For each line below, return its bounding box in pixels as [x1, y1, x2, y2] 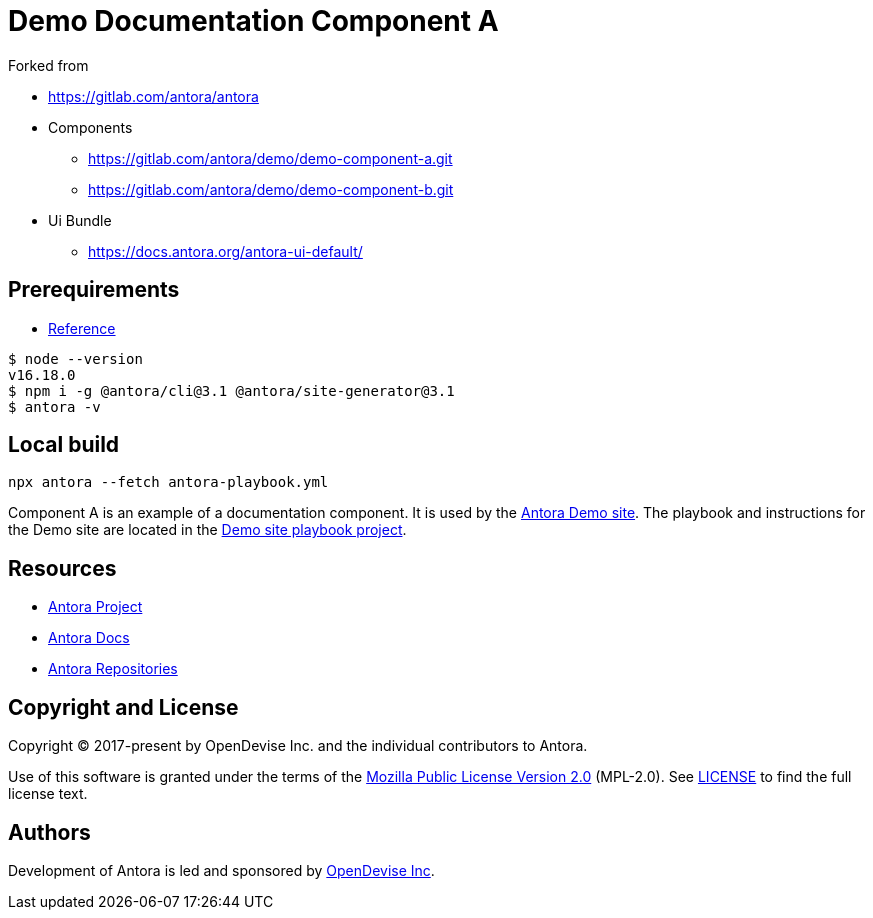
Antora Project [48, 598, 143, 616]
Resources [8, 555, 117, 581]
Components [48, 118, 133, 136]
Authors [8, 819, 91, 845]
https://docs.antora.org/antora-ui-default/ [88, 242, 363, 260]
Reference [48, 319, 116, 337]
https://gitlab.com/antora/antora [48, 87, 259, 105]
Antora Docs [48, 629, 130, 647]
